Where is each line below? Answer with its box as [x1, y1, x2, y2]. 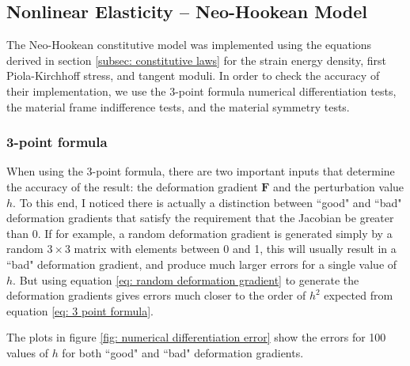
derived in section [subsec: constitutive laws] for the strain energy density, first [6, 51, 386, 68]
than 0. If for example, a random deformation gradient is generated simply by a [6, 225, 393, 241]
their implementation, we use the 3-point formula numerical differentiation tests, [6, 82, 397, 99]
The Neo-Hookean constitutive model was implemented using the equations [6, 36, 372, 53]
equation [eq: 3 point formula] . [6, 302, 154, 319]
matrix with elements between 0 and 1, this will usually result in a [74, 240, 397, 257]
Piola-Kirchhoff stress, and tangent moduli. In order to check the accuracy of [6, 67, 380, 84]
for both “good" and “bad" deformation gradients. [62, 344, 304, 360]
